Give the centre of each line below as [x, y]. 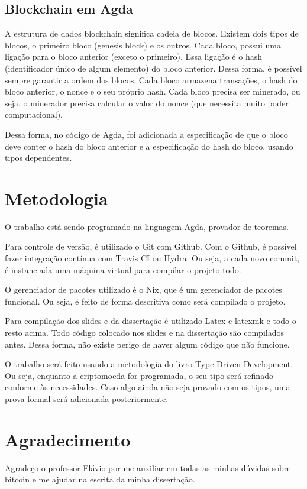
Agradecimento [68, 439]
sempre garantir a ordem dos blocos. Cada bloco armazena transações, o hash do [151, 80]
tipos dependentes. [38, 158]
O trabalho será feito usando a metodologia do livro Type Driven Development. [149, 364]
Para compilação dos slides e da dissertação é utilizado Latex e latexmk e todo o [151, 321]
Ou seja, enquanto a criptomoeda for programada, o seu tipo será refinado [139, 375]
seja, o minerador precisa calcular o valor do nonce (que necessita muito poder [147, 103]
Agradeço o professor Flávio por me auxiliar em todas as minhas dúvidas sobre [148, 467]
